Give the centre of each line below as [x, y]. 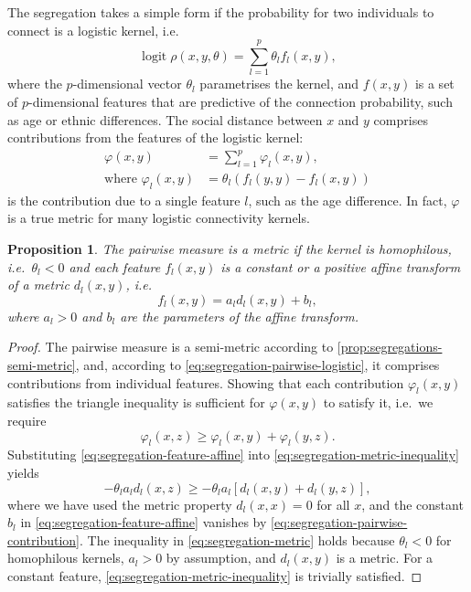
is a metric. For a [385, 558]
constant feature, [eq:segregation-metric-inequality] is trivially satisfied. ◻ [215, 575]
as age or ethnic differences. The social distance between [165, 119]
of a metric [38, 285]
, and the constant [412, 504]
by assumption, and [221, 558]
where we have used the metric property [120, 504]
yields [23, 472]
